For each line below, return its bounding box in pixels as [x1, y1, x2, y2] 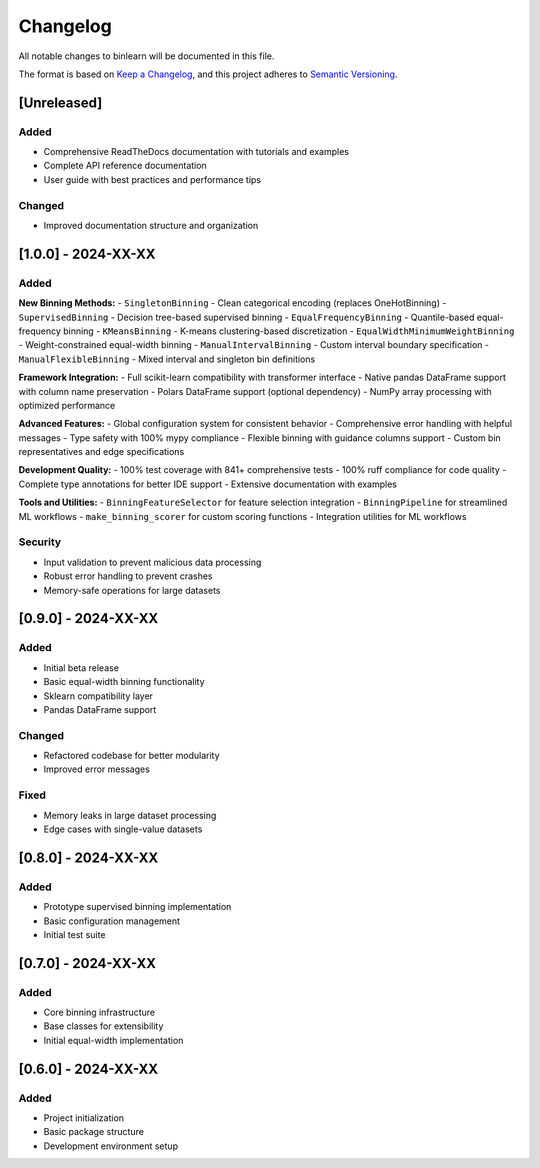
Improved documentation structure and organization [43, 220, 259, 232]
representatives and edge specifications [18, 446, 185, 458]
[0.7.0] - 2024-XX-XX [18, 955, 157, 972]
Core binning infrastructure [43, 1006, 156, 1019]
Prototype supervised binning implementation [43, 901, 232, 913]
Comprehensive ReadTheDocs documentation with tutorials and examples [43, 146, 350, 158]
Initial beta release [43, 661, 120, 674]
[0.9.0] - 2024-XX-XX [18, 610, 159, 627]
